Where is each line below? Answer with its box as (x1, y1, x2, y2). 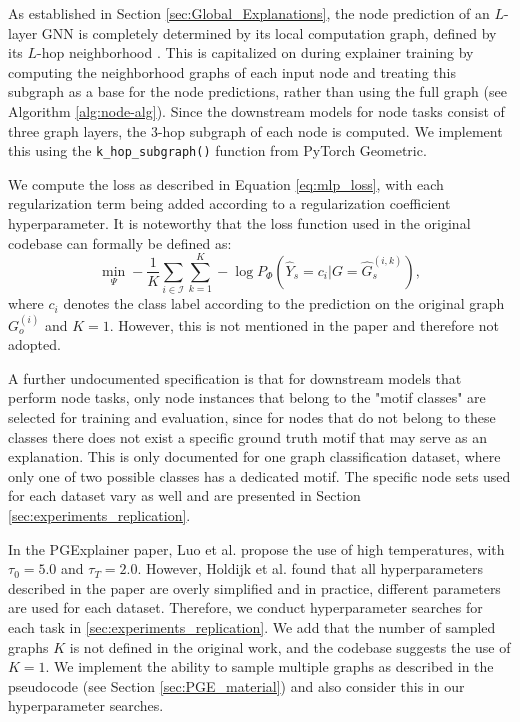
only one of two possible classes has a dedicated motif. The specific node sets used (8, 465, 511, 486)
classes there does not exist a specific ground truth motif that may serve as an (8, 426, 488, 447)
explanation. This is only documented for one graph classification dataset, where (8, 446, 501, 467)
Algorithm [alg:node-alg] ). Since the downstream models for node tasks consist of (8, 100, 505, 121)
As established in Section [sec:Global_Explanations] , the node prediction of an (8, 3, 490, 23)
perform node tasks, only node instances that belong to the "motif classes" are (8, 387, 486, 408)
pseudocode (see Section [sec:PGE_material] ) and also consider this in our (8, 675, 465, 696)
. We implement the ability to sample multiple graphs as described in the (45, 656, 494, 677)
